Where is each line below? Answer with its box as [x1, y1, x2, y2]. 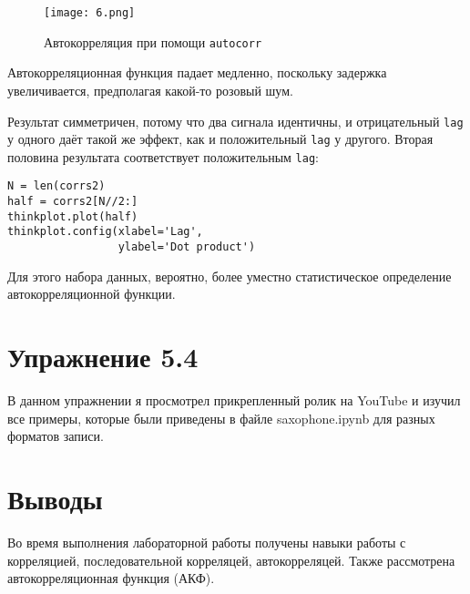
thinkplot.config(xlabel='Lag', [7, 225, 203, 239]
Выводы [7, 480, 103, 517]
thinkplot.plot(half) [7, 210, 138, 223]
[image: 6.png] [44, 6, 136, 19]
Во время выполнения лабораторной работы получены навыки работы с [7, 532, 406, 551]
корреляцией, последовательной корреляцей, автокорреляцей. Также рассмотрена [7, 550, 455, 569]
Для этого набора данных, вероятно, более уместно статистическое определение [7, 266, 452, 285]
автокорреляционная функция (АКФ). [7, 568, 215, 588]
